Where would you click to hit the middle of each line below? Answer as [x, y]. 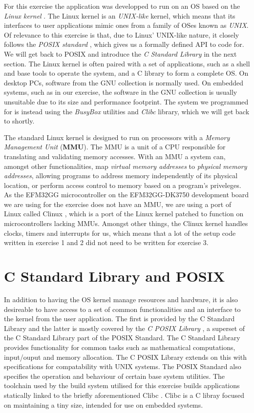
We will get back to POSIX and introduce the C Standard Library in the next [120, 53]
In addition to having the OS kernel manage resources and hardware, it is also [121, 299]
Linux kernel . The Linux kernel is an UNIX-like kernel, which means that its [120, 15]
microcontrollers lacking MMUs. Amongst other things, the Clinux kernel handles [126, 223]
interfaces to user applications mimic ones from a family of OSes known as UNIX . [126, 25]
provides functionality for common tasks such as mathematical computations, [120, 347]
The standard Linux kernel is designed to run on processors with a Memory [117, 137]
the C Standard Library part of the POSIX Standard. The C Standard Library [122, 338]
